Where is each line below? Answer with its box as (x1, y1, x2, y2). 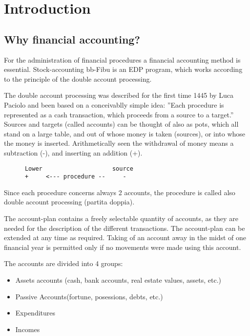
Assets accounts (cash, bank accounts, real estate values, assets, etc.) (15, 274, 221, 285)
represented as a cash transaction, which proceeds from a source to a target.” (4, 109, 234, 119)
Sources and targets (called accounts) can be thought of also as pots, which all (4, 119, 239, 129)
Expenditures (15, 308, 56, 318)
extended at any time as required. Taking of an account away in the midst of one (4, 232, 247, 243)
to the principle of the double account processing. (4, 73, 152, 84)
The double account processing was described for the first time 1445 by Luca (4, 90, 234, 100)
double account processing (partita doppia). (4, 197, 135, 207)
